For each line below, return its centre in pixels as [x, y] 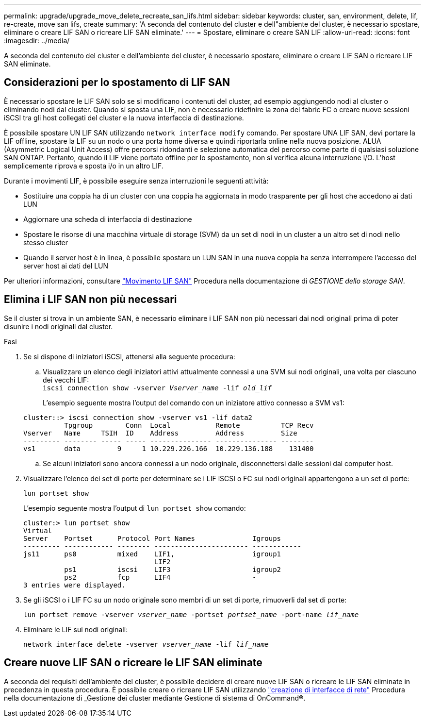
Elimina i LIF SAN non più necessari [90, 300]
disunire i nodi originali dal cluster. [58, 326]
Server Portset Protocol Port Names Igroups [152, 538]
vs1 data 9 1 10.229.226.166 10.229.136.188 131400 [169, 448]
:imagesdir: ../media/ [37, 41]
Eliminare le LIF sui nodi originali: [76, 629]
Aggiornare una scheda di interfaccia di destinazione [108, 219]
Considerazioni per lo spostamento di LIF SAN [117, 83]
